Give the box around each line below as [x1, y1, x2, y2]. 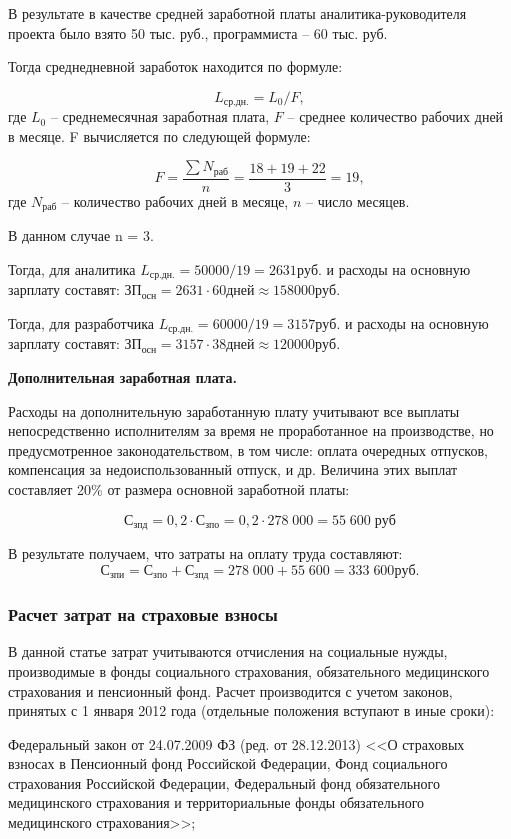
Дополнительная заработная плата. [8, 367, 237, 388]
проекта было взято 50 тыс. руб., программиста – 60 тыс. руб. [8, 22, 388, 43]
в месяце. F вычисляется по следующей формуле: [8, 125, 311, 146]
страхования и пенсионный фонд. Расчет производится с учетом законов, [8, 680, 453, 701]
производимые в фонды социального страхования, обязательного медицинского [8, 660, 490, 681]
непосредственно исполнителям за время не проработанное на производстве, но [8, 420, 494, 441]
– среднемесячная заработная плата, [50, 106, 270, 127]
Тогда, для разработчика [8, 313, 154, 333]
